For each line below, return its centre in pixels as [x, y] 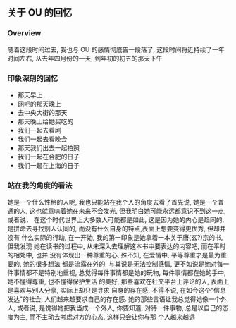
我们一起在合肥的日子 [48, 157]
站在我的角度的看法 [40, 186]
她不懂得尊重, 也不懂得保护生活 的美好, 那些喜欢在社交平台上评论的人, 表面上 [118, 281]
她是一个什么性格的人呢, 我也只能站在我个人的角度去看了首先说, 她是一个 [113, 202]
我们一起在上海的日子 [48, 165]
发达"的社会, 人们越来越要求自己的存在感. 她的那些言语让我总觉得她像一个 [114, 299]
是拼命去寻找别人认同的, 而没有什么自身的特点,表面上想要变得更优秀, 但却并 [117, 229]
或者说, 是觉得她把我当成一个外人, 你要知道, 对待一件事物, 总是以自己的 [119, 308]
